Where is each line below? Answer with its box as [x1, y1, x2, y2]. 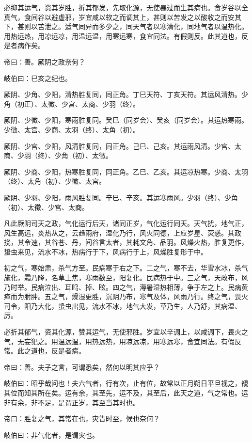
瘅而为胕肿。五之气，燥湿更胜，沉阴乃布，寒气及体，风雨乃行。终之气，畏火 [4, 291, 248, 301]
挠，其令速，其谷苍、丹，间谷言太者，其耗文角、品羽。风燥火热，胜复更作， [4, 237, 248, 247]
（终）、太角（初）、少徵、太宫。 [4, 176, 106, 186]
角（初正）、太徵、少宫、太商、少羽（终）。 [4, 98, 140, 109]
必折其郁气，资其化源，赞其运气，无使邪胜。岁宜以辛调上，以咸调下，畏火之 [4, 327, 248, 337]
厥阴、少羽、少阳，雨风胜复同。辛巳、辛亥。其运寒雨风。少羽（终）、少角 [4, 192, 238, 202]
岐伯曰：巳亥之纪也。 [4, 73, 72, 83]
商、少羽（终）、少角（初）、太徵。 [4, 150, 112, 160]
